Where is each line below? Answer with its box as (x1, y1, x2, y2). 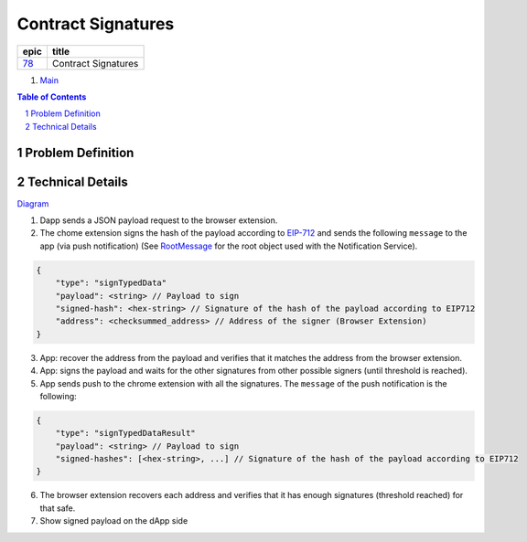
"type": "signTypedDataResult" (55, 428, 196, 439)
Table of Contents (16, 91, 87, 102)
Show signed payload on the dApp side (39, 515, 188, 526)
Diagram (16, 197, 49, 209)
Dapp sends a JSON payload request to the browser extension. (39, 215, 278, 226)
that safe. (39, 503, 76, 514)
